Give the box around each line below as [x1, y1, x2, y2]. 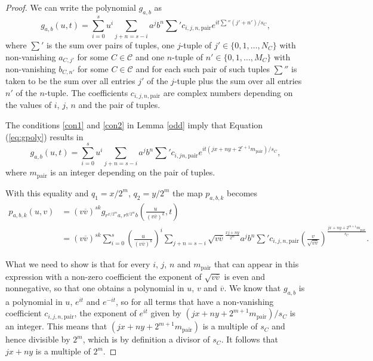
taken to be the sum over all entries [5, 75, 135, 87]
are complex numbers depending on [163, 87, 293, 99]
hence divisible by [5, 333, 70, 345]
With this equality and [5, 186, 89, 199]
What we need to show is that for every [5, 258, 150, 270]
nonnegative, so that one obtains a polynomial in [5, 282, 184, 294]
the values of [5, 98, 52, 111]
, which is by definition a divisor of [82, 333, 210, 345]
